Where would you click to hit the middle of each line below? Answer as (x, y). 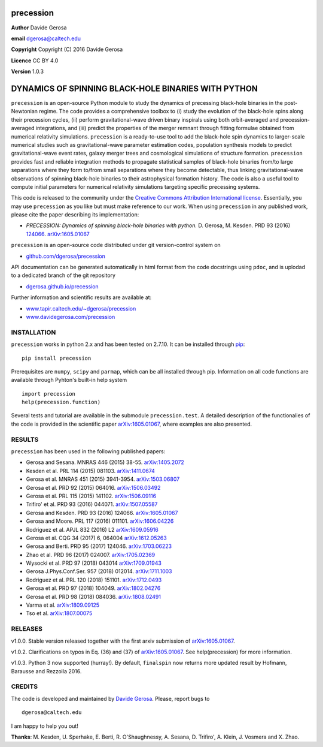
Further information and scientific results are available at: (81, 297)
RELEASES (27, 629)
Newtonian (25, 112)
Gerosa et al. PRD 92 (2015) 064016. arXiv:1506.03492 (93, 487)
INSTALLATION (33, 332)
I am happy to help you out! (45, 726)
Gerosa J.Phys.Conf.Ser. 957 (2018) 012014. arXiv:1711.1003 (99, 571)
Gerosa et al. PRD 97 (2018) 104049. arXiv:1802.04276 (93, 588)
